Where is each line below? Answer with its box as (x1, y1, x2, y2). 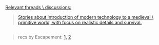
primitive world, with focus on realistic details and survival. (17, 20, 142, 25)
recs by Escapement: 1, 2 (17, 34, 71, 40)
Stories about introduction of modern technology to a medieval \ (17, 14, 154, 20)
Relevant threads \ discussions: (5, 5, 72, 10)
